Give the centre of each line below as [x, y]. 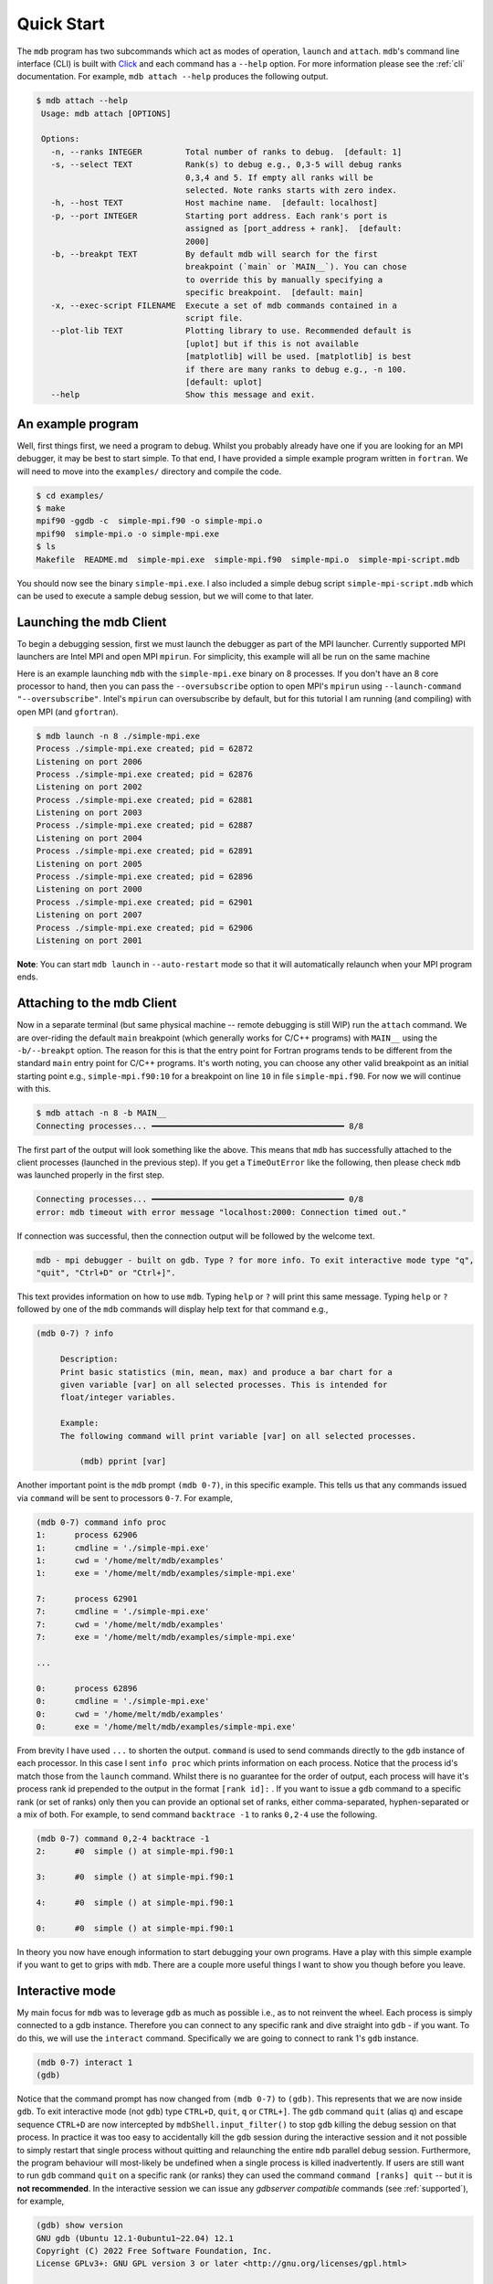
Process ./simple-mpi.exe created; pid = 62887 [144, 825]
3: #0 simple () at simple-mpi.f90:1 [135, 1877]
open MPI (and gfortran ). [68, 712]
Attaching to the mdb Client [97, 1004]
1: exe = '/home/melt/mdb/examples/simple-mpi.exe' [166, 1573]
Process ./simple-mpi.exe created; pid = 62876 [144, 774]
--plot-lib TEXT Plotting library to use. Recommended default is [231, 331]
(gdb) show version [79, 2226]
